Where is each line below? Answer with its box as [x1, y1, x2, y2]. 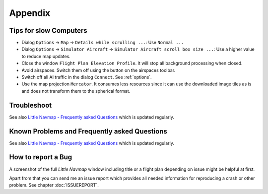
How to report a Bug [9, 153, 72, 161]
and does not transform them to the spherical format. [21, 88, 131, 94]
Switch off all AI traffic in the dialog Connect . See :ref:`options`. [21, 74, 152, 80]
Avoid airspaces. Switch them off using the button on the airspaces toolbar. [21, 67, 176, 73]
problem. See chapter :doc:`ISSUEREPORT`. [9, 182, 99, 188]
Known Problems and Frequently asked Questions [9, 127, 167, 135]
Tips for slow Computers [9, 26, 88, 35]
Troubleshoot [9, 101, 52, 109]
